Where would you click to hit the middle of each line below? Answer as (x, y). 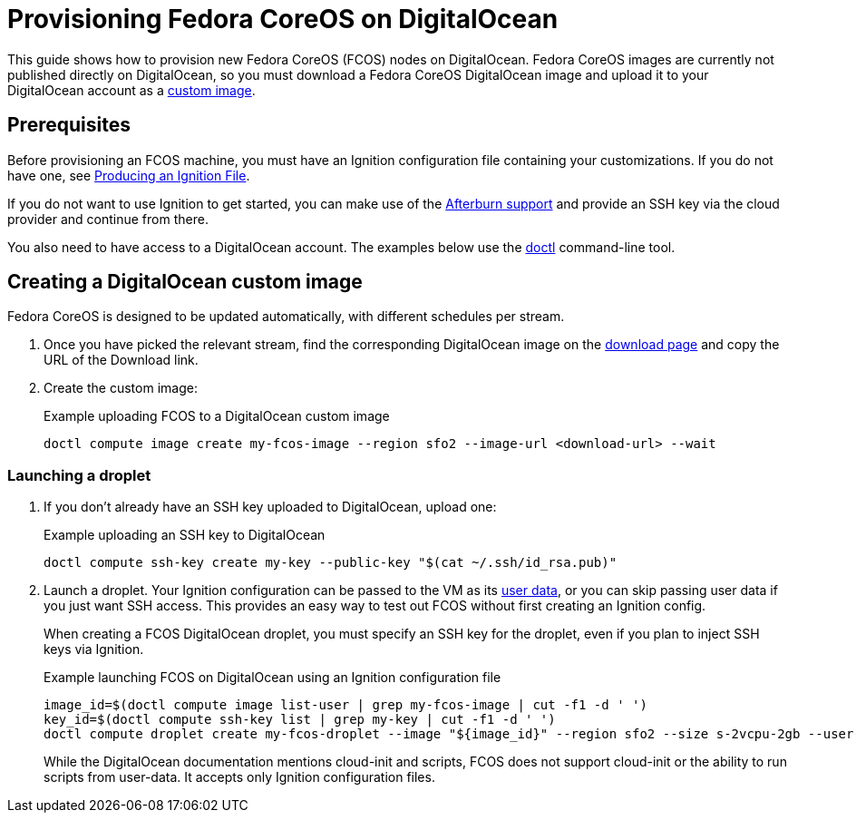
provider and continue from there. (108, 219)
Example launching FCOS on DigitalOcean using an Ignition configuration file (272, 678)
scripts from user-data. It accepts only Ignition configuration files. (239, 777)
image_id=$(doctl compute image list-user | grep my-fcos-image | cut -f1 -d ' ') (345, 705)
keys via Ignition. (94, 649)
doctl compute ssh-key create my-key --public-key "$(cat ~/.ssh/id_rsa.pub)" (331, 563)
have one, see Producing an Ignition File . (129, 175)
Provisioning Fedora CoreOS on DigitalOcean (283, 19)
